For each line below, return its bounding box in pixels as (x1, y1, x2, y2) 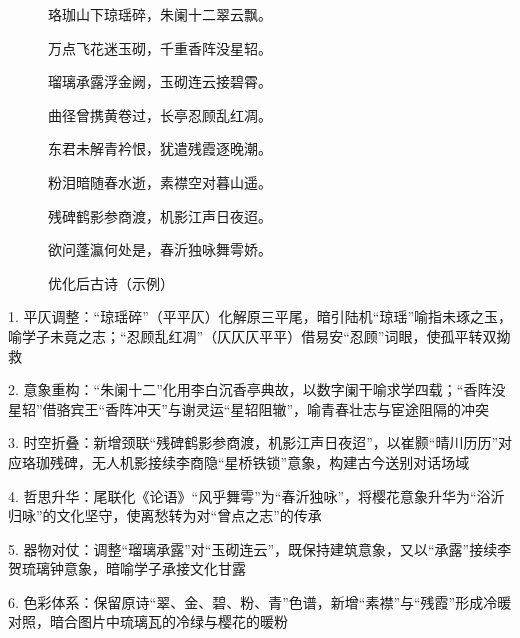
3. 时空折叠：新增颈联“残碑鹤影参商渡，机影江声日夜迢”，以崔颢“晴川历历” (8, 432, 498, 453)
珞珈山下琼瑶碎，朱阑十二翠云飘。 (48, 4, 272, 24)
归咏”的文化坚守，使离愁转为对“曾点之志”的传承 (8, 505, 322, 526)
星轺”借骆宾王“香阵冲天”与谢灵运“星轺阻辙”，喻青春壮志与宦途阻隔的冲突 (8, 398, 490, 419)
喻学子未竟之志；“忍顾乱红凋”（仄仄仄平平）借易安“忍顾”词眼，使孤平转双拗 (8, 325, 511, 346)
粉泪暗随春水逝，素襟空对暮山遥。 (48, 171, 272, 192)
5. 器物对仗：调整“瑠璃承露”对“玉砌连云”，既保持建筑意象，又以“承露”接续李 (8, 538, 512, 559)
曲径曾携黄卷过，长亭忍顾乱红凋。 (48, 104, 272, 125)
